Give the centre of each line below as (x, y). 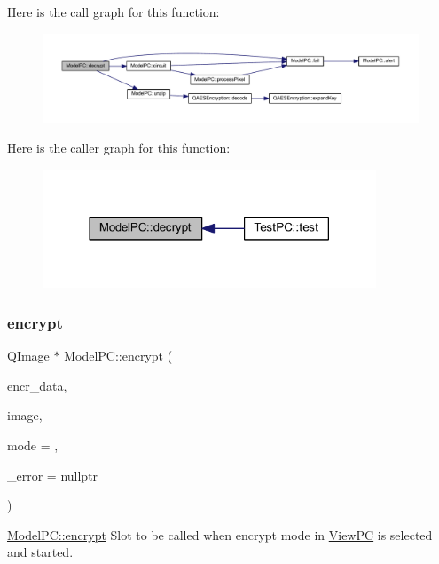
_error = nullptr (53, 475)
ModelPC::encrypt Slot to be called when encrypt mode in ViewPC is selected (220, 534)
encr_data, (37, 385)
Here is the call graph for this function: (114, 12)
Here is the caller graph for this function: (119, 148)
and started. (40, 552)
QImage (28, 356)
